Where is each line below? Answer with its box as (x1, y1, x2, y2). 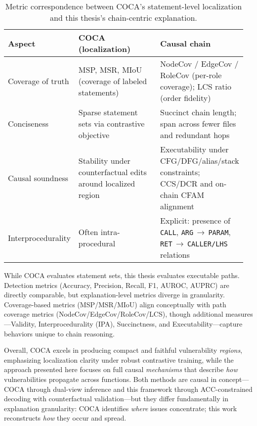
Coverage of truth (8, 75, 69, 87)
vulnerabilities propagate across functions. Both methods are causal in (4, 374, 217, 384)
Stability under (78, 155, 130, 166)
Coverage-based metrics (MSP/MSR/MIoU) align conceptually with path (4, 299, 226, 309)
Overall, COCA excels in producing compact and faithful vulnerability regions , (4, 345, 243, 355)
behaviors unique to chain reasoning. (4, 328, 115, 338)
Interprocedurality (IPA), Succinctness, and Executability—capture (38, 318, 243, 329)
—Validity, (4, 318, 36, 329)
